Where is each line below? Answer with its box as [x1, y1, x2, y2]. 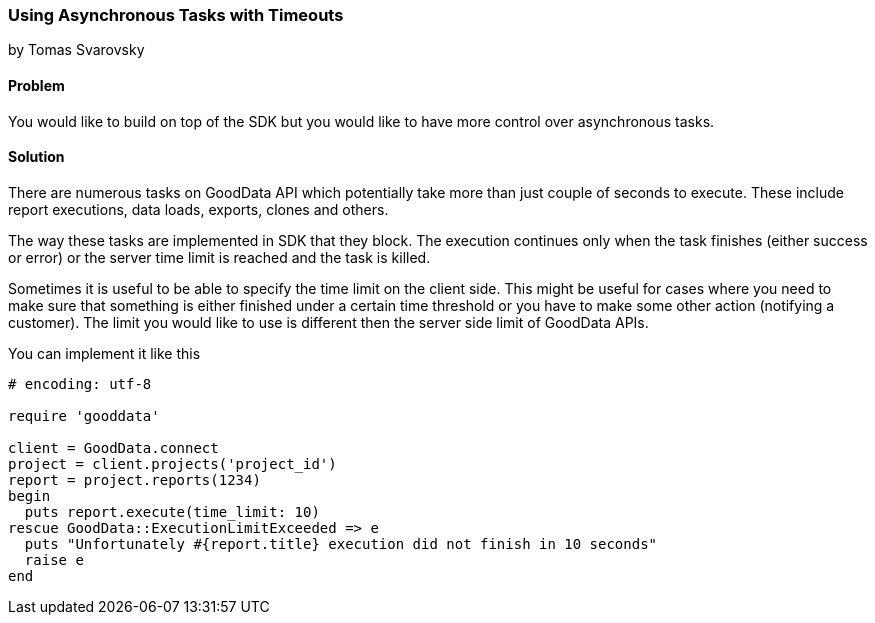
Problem [8, 76, 65, 94]
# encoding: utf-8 [8, 375, 152, 392]
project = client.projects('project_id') [8, 455, 337, 472]
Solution [8, 148, 65, 166]
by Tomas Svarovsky [8, 41, 145, 59]
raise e [24, 551, 84, 568]
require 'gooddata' [8, 407, 160, 424]
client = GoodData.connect [8, 439, 219, 456]
